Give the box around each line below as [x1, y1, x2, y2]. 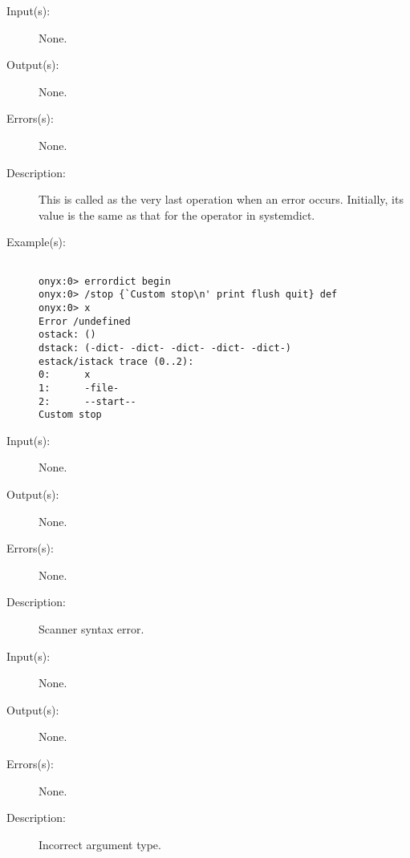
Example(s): [6, 233, 66, 250]
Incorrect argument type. [39, 836, 161, 852]
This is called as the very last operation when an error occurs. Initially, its [39, 191, 404, 208]
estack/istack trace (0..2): [39, 355, 194, 367]
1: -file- [39, 382, 120, 394]
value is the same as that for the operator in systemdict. [39, 206, 315, 223]
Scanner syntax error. [39, 620, 144, 637]
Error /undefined [39, 315, 131, 327]
